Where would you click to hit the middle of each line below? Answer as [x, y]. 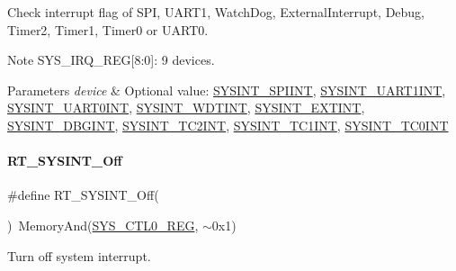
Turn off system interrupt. [79, 255]
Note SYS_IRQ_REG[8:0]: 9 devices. [111, 60]
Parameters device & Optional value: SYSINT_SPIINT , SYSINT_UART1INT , [227, 90]
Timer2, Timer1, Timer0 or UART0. [108, 29]
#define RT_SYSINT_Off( [83, 195]
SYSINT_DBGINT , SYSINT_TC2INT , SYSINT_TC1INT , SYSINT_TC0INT [228, 125]
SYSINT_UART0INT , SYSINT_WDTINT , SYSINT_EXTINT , [186, 108]
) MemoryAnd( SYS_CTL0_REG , [103, 225]
